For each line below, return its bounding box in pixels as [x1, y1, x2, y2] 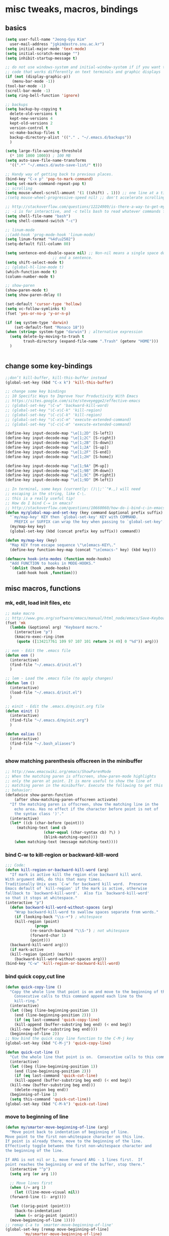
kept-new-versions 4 [10, 116, 53, 121]
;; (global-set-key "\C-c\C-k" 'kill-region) [5, 412, 102, 417]
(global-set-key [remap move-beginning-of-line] [5, 1227, 109, 1232]
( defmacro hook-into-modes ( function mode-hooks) [5, 556, 112, 562]
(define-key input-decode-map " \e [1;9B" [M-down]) [5, 468, 114, 473]
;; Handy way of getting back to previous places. [5, 171, 114, 177]
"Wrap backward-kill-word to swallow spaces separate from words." [14, 909, 158, 914]
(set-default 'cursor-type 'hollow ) [5, 301, 82, 306]
